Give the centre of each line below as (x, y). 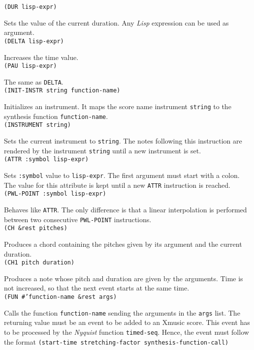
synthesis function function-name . (56, 116)
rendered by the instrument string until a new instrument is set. (103, 150)
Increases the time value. (41, 57)
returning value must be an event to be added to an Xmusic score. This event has (127, 322)
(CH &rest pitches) (36, 228)
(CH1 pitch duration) (39, 263)
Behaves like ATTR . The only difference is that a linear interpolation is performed (126, 209)
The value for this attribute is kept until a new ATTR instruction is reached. (117, 185)
